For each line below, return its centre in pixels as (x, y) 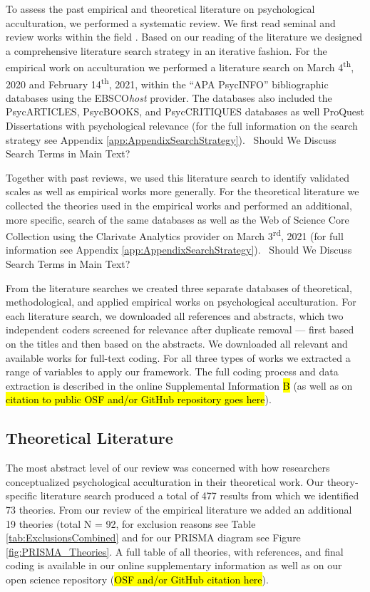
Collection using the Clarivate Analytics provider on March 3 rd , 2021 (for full (175, 235)
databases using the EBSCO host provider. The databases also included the (169, 97)
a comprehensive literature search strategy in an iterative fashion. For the (166, 50)
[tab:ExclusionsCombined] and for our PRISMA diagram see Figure (153, 538)
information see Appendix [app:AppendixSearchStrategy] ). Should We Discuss (179, 250)
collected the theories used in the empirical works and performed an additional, (179, 206)
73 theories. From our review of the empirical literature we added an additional (179, 509)
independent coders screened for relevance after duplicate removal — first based (180, 329)
